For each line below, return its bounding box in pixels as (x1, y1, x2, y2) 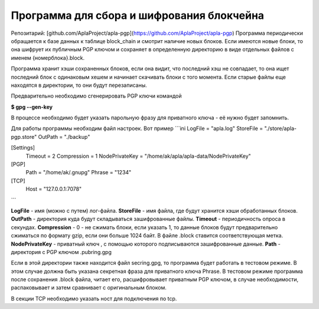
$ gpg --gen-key (11, 103, 53, 110)
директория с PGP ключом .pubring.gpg (11, 248, 112, 255)
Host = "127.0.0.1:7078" (25, 186, 82, 193)
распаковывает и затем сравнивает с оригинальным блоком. (11, 284, 167, 291)
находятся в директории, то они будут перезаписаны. (11, 82, 147, 89)
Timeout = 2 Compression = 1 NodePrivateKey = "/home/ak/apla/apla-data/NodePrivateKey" (25, 152, 251, 160)
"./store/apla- (263, 125, 297, 132)
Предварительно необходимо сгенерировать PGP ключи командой (11, 92, 183, 100)
